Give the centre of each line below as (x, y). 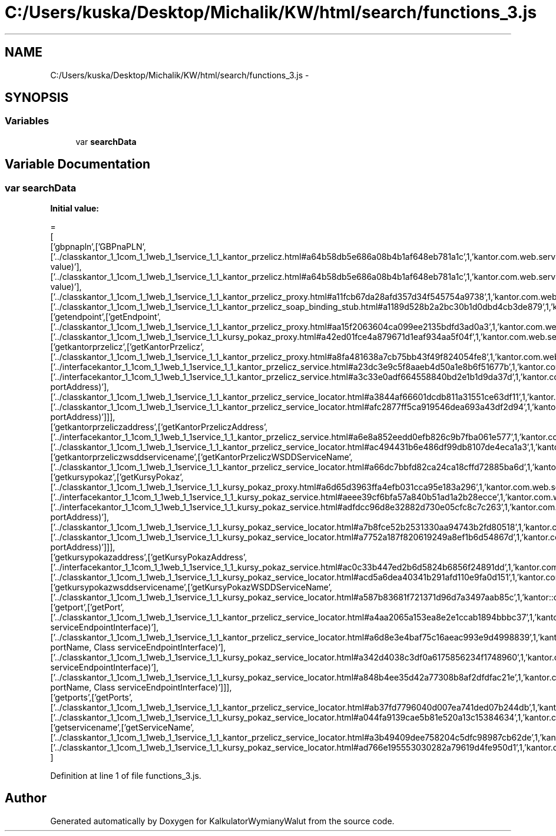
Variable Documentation (78, 164)
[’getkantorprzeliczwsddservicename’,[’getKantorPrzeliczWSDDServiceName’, (201, 457)
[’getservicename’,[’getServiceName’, (122, 728)
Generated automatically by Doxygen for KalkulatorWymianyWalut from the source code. (222, 821)
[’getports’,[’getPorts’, (92, 698)
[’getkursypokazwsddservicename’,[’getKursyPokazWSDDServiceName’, (191, 587)
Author (26, 798)
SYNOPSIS (37, 98)
